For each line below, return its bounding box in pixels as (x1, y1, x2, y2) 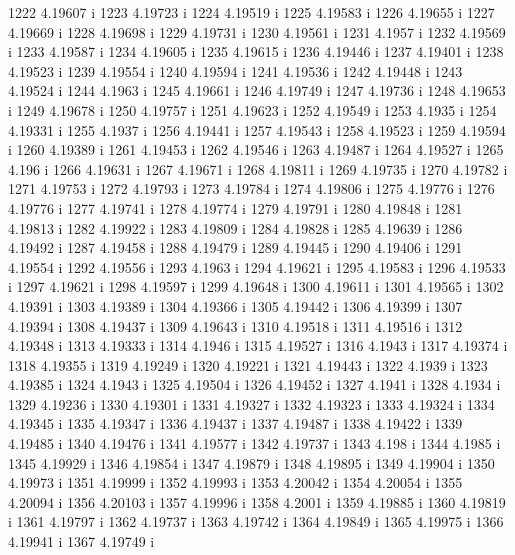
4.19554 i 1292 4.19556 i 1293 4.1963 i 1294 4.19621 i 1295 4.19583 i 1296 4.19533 (8, 256, 506, 277)
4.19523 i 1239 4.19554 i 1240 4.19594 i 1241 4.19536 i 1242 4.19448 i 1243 (8, 60, 463, 81)
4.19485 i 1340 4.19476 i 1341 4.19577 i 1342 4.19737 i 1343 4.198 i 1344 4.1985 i (8, 433, 501, 454)
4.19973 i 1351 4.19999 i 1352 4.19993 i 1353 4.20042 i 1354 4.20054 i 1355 (8, 472, 463, 493)
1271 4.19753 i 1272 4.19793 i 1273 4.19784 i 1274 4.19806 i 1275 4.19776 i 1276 (8, 178, 495, 199)
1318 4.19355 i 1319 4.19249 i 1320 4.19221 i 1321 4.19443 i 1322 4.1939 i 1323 (8, 354, 488, 375)
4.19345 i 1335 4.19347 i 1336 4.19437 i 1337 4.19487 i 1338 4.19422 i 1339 (8, 413, 463, 434)
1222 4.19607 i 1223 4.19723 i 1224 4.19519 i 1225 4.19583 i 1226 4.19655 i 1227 (8, 2, 495, 22)
